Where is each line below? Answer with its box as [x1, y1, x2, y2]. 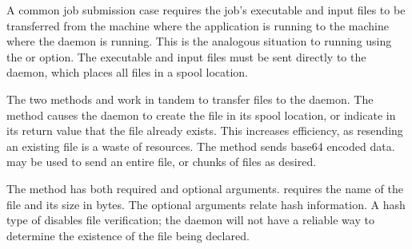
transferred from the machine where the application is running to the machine [6, 17, 389, 34]
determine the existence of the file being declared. [6, 227, 250, 243]
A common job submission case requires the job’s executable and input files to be [6, 2, 406, 18]
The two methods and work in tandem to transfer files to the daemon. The [6, 90, 374, 107]
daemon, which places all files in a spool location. [6, 64, 249, 81]
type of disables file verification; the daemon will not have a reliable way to [6, 211, 374, 228]
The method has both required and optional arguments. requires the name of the [6, 180, 403, 196]
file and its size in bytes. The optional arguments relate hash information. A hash [6, 196, 406, 212]
